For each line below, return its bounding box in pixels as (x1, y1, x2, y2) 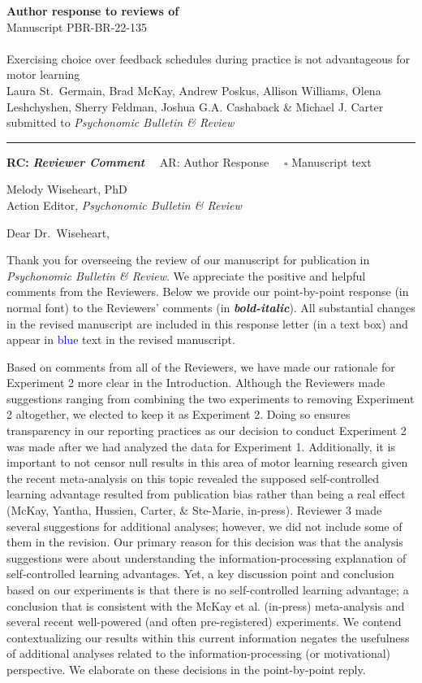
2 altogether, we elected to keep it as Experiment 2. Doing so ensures (6, 406, 351, 423)
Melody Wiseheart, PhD (6, 181, 127, 198)
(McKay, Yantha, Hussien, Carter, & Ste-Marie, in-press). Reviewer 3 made (6, 502, 382, 519)
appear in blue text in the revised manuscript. (6, 331, 235, 348)
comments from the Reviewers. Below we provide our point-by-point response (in (6, 283, 409, 300)
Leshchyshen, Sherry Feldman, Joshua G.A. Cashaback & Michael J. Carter (6, 98, 384, 115)
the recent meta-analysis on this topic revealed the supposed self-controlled (6, 469, 380, 486)
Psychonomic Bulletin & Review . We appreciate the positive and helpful (6, 267, 366, 284)
